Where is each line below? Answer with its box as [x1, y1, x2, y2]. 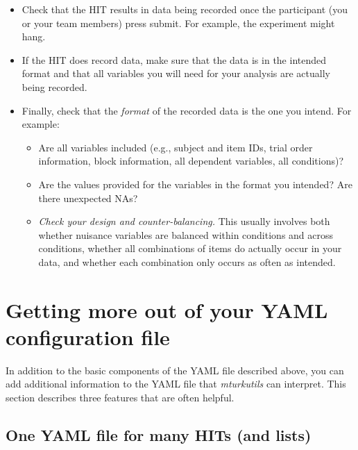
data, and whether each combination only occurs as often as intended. [38, 254, 336, 269]
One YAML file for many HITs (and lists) [6, 424, 312, 445]
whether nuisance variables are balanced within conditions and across [38, 227, 334, 242]
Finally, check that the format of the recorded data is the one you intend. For [22, 103, 352, 117]
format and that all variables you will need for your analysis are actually [22, 66, 330, 81]
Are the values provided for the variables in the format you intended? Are [38, 176, 352, 191]
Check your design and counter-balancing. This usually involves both [38, 214, 330, 228]
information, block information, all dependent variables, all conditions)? [38, 153, 343, 168]
